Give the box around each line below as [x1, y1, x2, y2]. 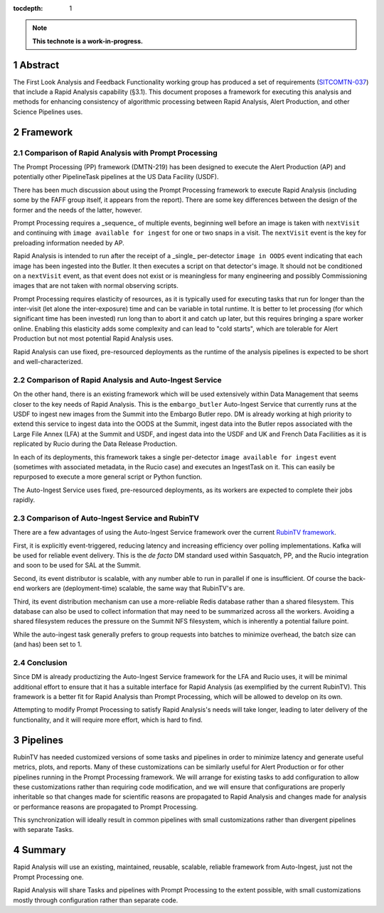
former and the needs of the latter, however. [13, 205, 142, 214]
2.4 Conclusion [13, 658, 68, 668]
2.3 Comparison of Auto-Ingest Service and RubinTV [13, 513, 200, 523]
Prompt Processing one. [13, 872, 85, 881]
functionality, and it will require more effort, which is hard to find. [13, 715, 203, 724]
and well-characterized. [13, 358, 83, 366]
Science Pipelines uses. [13, 107, 83, 116]
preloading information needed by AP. [13, 238, 124, 247]
